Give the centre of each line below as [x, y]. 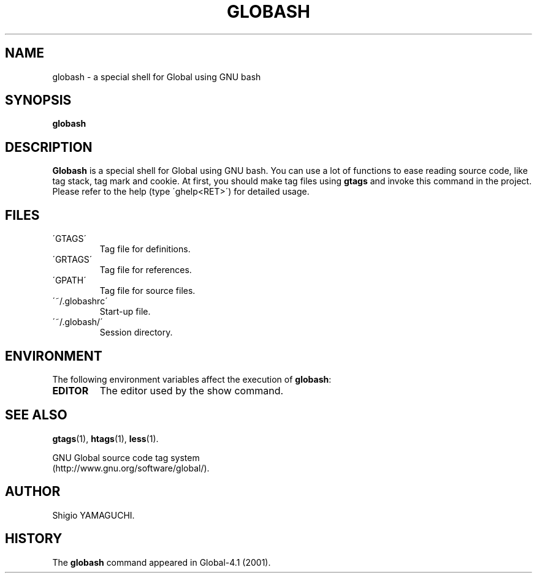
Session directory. [136, 332]
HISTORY [34, 539]
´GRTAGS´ [72, 260]
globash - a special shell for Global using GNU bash [157, 77]
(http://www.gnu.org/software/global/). [131, 468]
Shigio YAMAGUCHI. [93, 515]
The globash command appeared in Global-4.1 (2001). [162, 562]
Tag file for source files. [147, 291]
